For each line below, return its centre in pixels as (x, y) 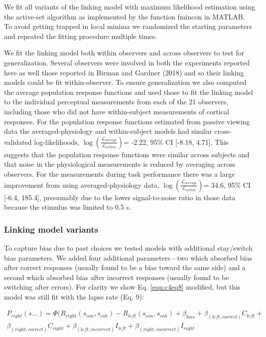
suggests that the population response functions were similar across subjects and (127, 154)
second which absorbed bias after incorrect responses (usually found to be (117, 277)
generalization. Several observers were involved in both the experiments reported (127, 62)
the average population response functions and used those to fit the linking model (129, 92)
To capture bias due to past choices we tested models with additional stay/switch (128, 247)
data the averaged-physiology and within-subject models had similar (108, 131)
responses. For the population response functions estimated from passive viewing (127, 121)
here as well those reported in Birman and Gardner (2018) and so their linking (124, 72)
